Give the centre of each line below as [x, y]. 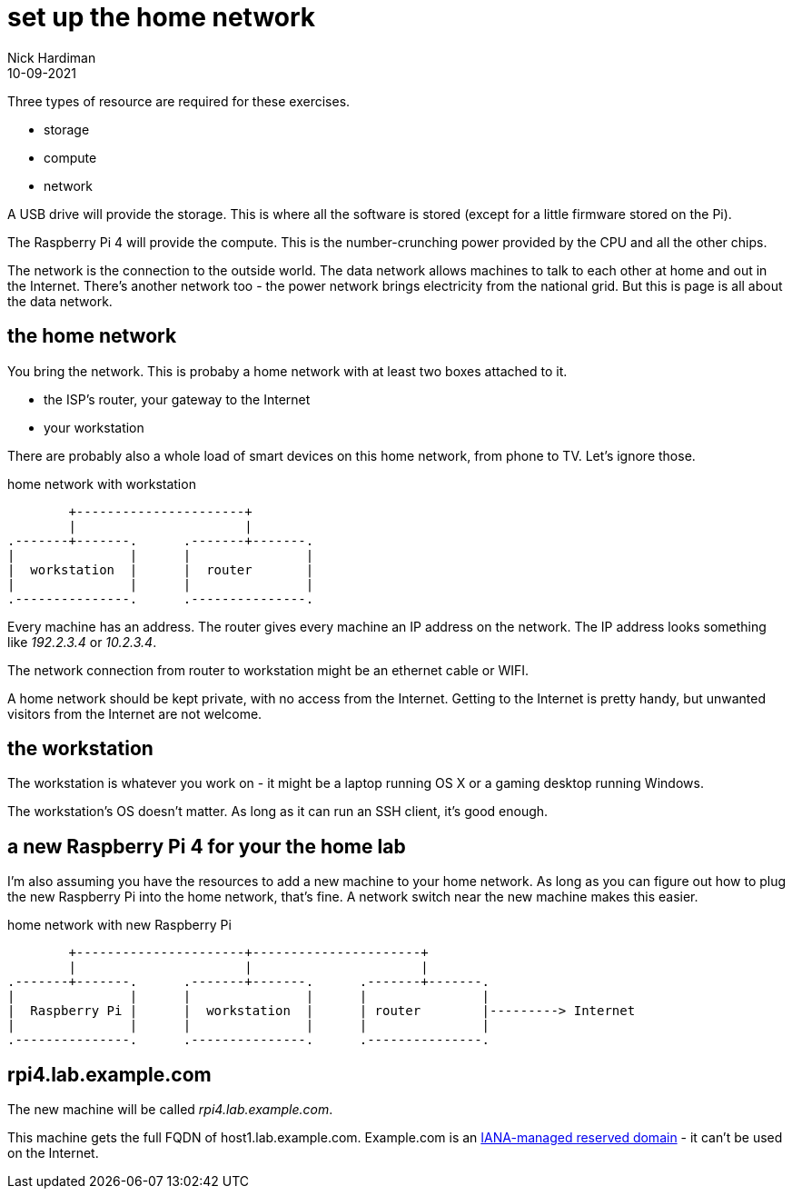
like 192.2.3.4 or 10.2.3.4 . [82, 642]
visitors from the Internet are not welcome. [135, 713]
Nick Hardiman [52, 57]
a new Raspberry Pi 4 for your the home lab [207, 846]
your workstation [94, 427]
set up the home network [162, 17]
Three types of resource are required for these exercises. [179, 101]
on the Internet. [53, 1153]
